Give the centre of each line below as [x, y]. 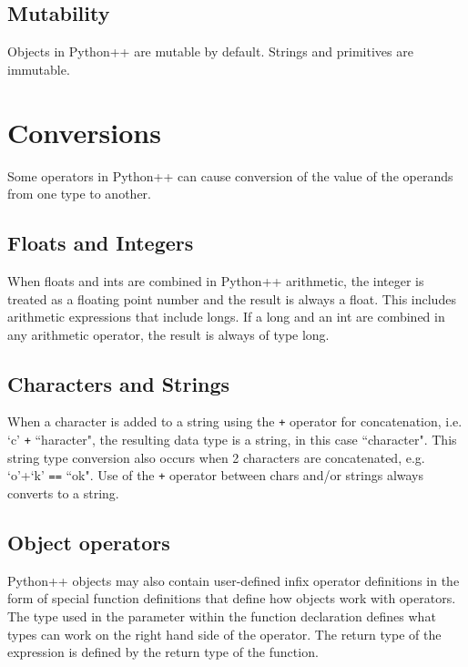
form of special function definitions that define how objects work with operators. [232, 598]
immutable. [39, 69]
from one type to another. [79, 194]
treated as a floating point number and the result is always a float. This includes [232, 298]
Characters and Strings [119, 383]
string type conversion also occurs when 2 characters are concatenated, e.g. [216, 457]
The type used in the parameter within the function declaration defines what [222, 616]
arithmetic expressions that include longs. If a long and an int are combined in [226, 317]
